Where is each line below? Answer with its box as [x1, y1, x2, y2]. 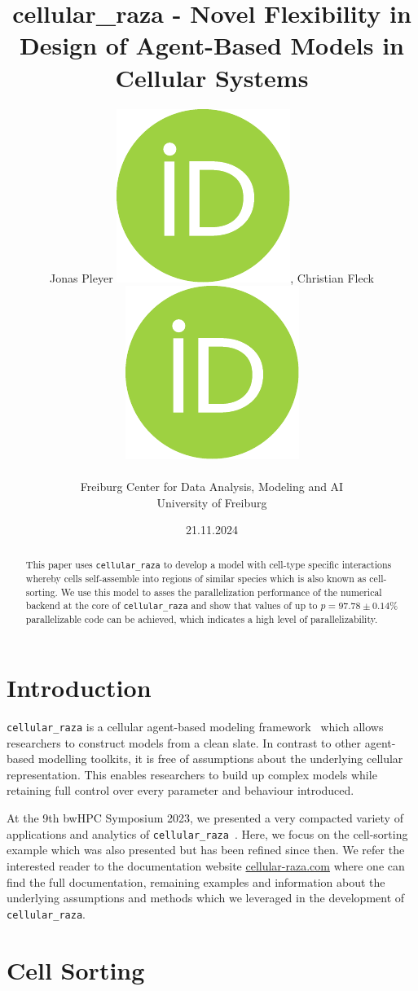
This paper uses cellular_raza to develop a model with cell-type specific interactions [25, 557, 392, 571]
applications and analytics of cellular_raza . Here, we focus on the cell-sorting [7, 825, 408, 842]
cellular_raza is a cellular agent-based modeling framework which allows [7, 718, 384, 735]
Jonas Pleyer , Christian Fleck [50, 269, 374, 286]
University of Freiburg [156, 493, 267, 511]
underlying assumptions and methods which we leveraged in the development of [7, 889, 405, 906]
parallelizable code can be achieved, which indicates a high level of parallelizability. [25, 612, 378, 626]
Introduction [7, 671, 152, 704]
